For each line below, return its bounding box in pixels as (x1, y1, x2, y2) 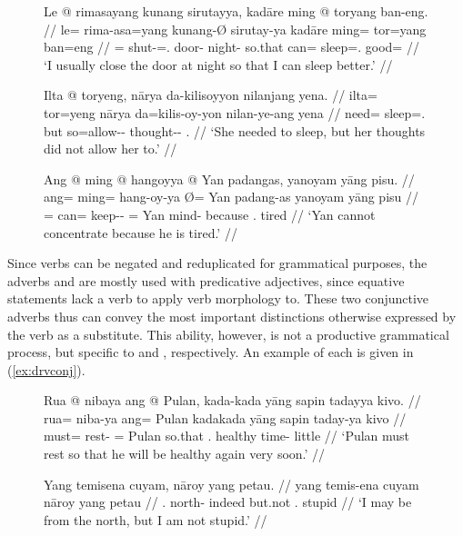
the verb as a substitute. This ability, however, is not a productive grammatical (7, 324, 449, 343)
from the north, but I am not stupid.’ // (44, 510, 267, 529)
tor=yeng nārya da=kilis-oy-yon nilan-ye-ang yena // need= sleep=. (44, 103, 426, 122)
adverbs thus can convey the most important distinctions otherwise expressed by (7, 306, 457, 325)
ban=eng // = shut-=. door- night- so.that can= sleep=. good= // (44, 37, 419, 56)
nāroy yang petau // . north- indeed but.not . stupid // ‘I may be (44, 492, 412, 511)
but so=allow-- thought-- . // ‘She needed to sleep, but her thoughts (44, 121, 426, 140)
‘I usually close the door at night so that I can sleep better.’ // (44, 55, 393, 74)
